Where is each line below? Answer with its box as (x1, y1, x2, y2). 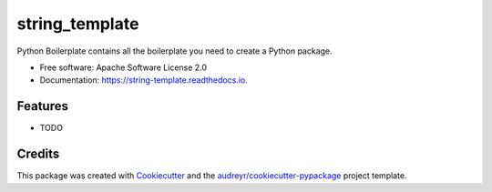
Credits (16, 147, 60, 162)
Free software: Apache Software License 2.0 (39, 62, 208, 73)
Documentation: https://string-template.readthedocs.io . (39, 75, 248, 86)
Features (16, 98, 68, 114)
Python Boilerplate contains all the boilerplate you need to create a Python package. (16, 45, 333, 56)
